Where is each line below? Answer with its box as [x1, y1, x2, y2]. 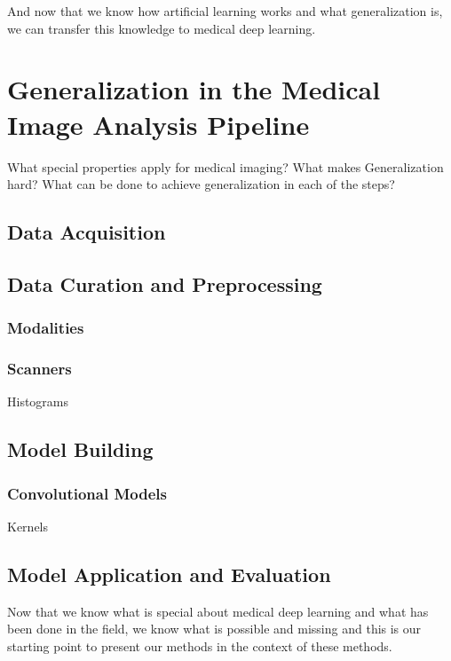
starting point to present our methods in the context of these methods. [7, 636, 392, 655]
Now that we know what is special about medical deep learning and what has [7, 602, 429, 620]
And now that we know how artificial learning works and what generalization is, [7, 2, 443, 20]
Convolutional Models [7, 482, 167, 504]
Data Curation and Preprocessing [7, 270, 322, 297]
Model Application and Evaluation [7, 560, 331, 587]
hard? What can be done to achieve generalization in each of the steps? [7, 175, 395, 193]
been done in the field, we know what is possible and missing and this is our [7, 619, 422, 638]
